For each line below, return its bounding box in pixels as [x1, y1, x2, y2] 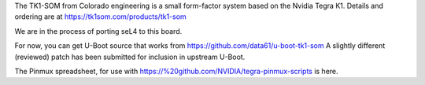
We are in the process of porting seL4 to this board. [14, 26, 183, 35]
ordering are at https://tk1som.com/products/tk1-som [14, 12, 187, 21]
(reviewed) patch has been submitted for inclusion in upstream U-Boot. [14, 52, 246, 61]
